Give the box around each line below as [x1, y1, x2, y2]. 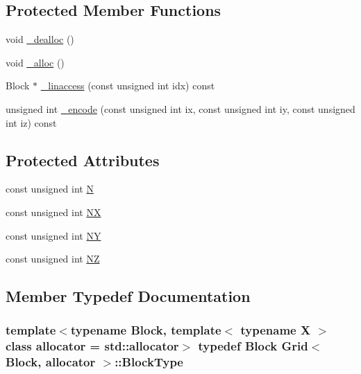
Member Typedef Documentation [6, 285, 251, 307]
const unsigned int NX [6, 204, 101, 219]
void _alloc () [6, 55, 65, 69]
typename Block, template [70, 321, 221, 339]
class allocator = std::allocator [6, 337, 179, 355]
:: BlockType [115, 353, 183, 371]
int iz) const [6, 115, 57, 130]
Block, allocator [6, 353, 96, 371]
